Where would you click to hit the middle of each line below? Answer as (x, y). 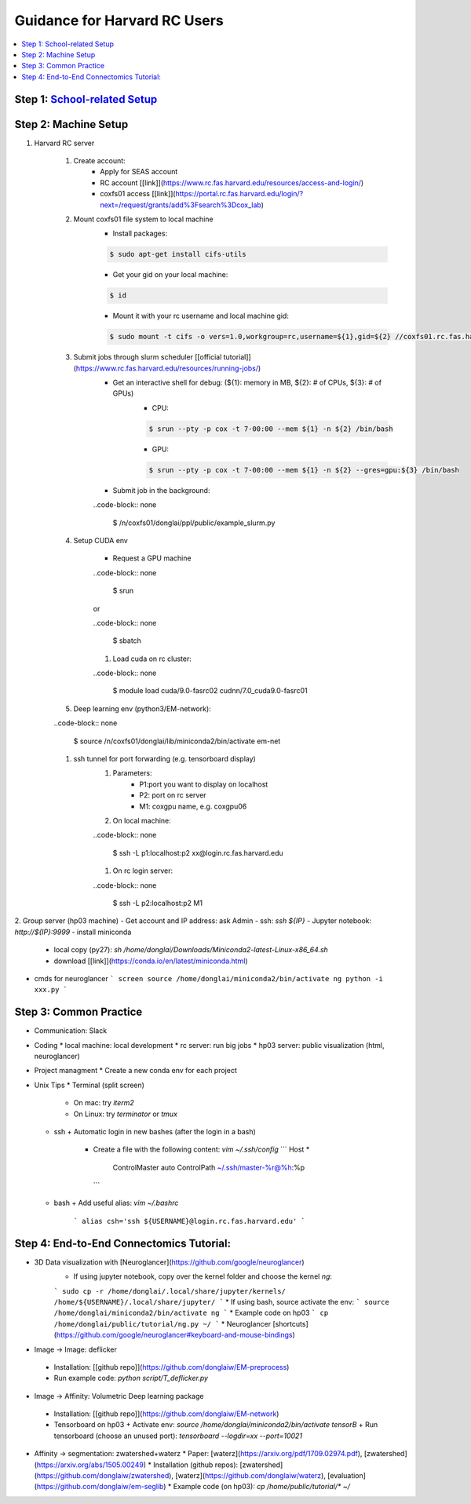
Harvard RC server (64, 143)
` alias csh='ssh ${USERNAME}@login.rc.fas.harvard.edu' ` (190, 1221)
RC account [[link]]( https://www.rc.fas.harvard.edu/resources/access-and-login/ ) (232, 183)
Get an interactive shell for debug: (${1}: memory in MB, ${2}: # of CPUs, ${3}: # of (247, 383)
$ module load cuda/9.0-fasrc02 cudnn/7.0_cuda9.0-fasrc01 (210, 691)
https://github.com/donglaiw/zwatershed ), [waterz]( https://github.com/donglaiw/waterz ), (181, 1476)
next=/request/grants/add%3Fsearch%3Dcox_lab (181, 205)
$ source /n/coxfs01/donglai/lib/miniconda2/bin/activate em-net (177, 741)
